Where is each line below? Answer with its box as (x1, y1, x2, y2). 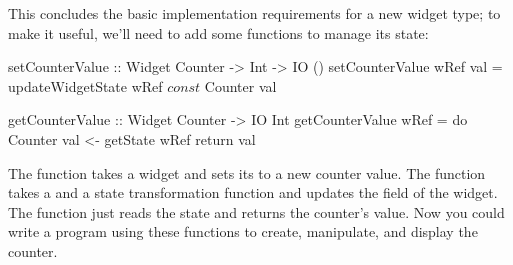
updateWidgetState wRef (8, 75, 163, 96)
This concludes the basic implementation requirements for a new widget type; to (8, 3, 501, 23)
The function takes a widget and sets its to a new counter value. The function (8, 162, 486, 183)
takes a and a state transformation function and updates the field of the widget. (8, 182, 498, 203)
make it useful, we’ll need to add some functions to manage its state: (8, 22, 429, 43)
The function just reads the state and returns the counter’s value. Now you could (8, 201, 505, 222)
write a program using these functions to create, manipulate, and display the (8, 221, 478, 242)
